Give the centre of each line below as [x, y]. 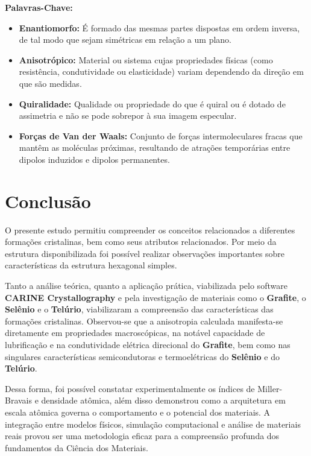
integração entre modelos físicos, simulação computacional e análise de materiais [153, 424]
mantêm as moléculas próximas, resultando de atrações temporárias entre [155, 147]
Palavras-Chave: [39, 7]
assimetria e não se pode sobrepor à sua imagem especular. [128, 116]
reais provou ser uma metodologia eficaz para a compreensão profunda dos [142, 436]
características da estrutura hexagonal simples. [91, 265]
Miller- [270, 388]
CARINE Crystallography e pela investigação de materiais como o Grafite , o [155, 297]
